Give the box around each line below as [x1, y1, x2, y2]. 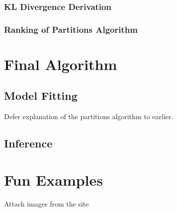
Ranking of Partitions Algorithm [4, 23, 138, 35]
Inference [4, 136, 53, 151]
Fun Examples [4, 169, 103, 190]
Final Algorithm [4, 54, 117, 74]
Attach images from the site [4, 198, 89, 209]
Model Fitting [4, 88, 78, 103]
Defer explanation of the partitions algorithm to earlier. [4, 111, 174, 122]
